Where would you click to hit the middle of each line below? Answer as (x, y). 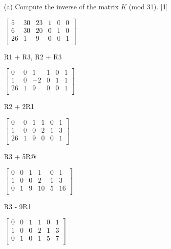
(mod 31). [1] (148, 6)
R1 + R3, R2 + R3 (33, 56)
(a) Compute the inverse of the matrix (61, 6)
